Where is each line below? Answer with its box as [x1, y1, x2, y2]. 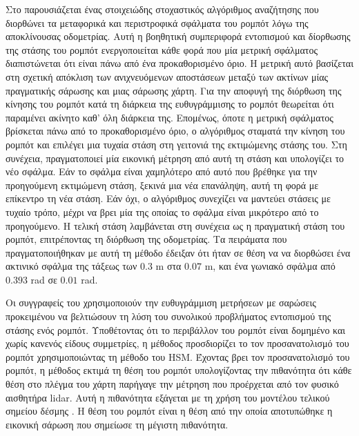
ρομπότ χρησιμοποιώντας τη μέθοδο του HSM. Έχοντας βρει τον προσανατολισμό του [6, 349, 350, 364]
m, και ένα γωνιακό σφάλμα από [204, 259, 336, 273]
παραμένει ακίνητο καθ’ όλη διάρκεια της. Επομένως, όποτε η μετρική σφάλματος [6, 110, 333, 124]
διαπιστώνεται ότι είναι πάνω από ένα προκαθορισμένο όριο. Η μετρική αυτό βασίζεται [6, 56, 353, 70]
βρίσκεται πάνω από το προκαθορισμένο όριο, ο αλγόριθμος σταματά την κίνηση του [6, 123, 345, 138]
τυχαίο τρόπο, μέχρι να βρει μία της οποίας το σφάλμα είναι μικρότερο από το [6, 204, 319, 219]
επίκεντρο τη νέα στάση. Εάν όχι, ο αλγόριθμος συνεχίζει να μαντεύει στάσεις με [6, 191, 331, 206]
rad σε [30, 272, 57, 286]
